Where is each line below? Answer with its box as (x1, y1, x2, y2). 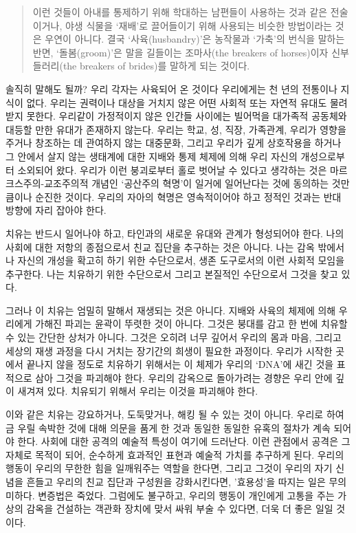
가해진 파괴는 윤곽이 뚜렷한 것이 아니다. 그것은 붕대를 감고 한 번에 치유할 (35, 316, 348, 331)
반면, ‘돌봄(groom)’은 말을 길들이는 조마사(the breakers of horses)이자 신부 (32, 45, 349, 59)
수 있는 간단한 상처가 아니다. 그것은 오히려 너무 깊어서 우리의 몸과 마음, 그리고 (5, 330, 342, 345)
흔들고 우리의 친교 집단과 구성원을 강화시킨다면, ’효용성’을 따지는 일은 (26, 475, 326, 488)
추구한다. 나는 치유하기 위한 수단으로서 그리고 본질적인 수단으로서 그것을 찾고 (5, 266, 338, 281)
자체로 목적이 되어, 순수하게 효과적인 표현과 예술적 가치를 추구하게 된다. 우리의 (5, 447, 344, 461)
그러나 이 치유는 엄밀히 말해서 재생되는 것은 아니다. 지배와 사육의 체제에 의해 (5, 303, 336, 317)
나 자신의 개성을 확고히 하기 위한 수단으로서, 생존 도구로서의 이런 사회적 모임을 (5, 253, 345, 268)
